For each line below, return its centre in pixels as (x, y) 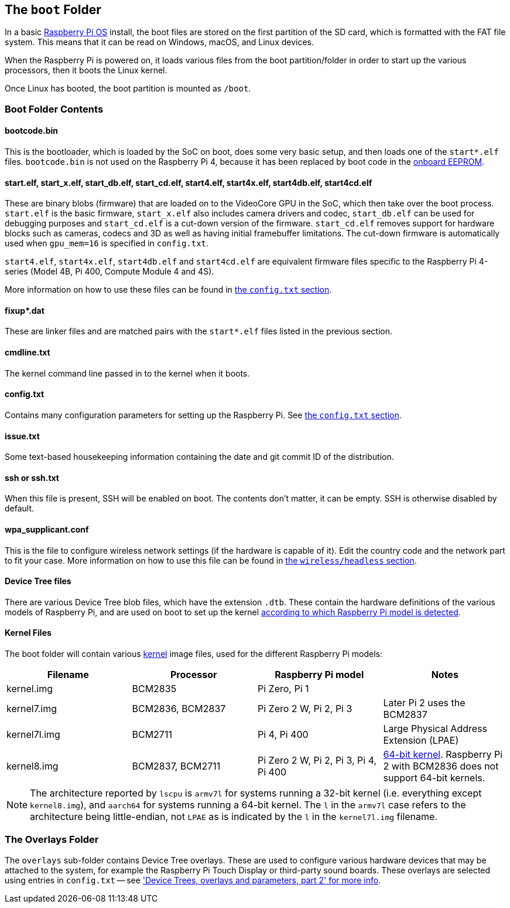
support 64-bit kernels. (434, 777)
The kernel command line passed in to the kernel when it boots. (127, 373)
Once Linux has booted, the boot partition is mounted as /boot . (128, 89)
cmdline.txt (28, 353)
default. (20, 509)
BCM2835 (154, 688)
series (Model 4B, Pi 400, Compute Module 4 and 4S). (109, 272)
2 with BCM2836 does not (441, 766)
